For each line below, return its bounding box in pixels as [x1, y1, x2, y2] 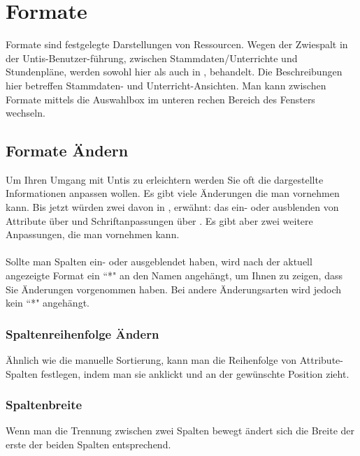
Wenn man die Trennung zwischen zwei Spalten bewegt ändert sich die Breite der [6, 423, 355, 438]
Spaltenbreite [6, 396, 82, 413]
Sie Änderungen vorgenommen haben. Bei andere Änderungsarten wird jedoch [6, 281, 342, 296]
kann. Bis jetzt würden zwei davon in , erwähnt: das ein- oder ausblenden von [6, 200, 339, 214]
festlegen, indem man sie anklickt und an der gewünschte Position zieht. [41, 366, 350, 381]
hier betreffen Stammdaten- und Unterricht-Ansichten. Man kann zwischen [6, 78, 326, 92]
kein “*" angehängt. [6, 295, 89, 310]
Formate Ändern [6, 140, 129, 161]
